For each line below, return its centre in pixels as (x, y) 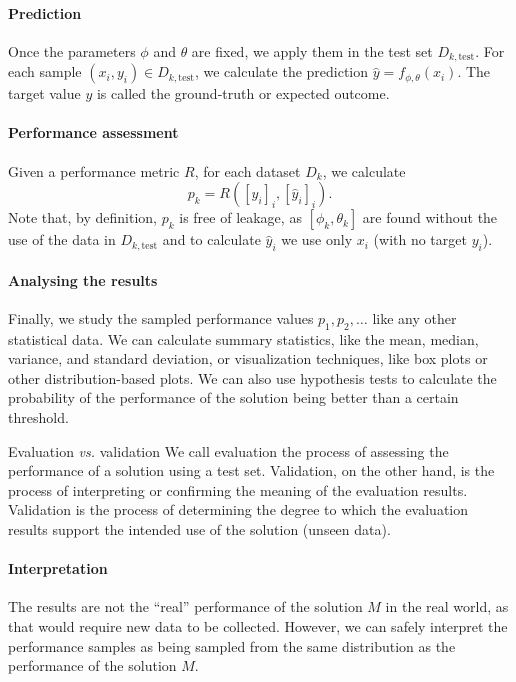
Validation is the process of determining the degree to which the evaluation (238, 509)
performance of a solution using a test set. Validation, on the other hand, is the (251, 470)
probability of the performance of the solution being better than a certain (233, 397)
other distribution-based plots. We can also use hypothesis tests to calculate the (252, 377)
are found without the (430, 217)
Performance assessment (93, 132)
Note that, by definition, (82, 217)
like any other (414, 317)
